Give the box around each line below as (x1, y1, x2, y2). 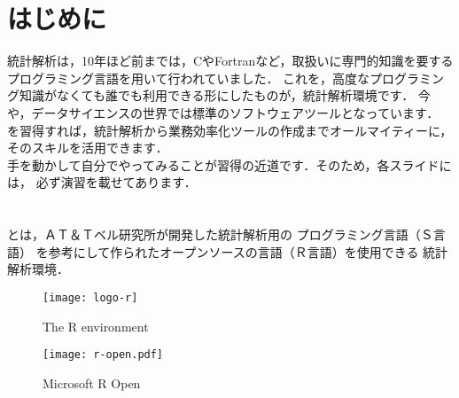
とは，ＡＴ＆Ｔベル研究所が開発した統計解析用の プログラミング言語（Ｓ (7, 225, 433, 244)
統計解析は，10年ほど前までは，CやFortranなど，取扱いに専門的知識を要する (7, 51, 454, 70)
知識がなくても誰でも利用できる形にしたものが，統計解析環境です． (19, 86, 415, 105)
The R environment (43, 316, 149, 335)
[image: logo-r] (43, 291, 138, 304)
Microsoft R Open (43, 373, 141, 392)
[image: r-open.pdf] (43, 348, 164, 362)
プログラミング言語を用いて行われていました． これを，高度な (7, 68, 370, 87)
